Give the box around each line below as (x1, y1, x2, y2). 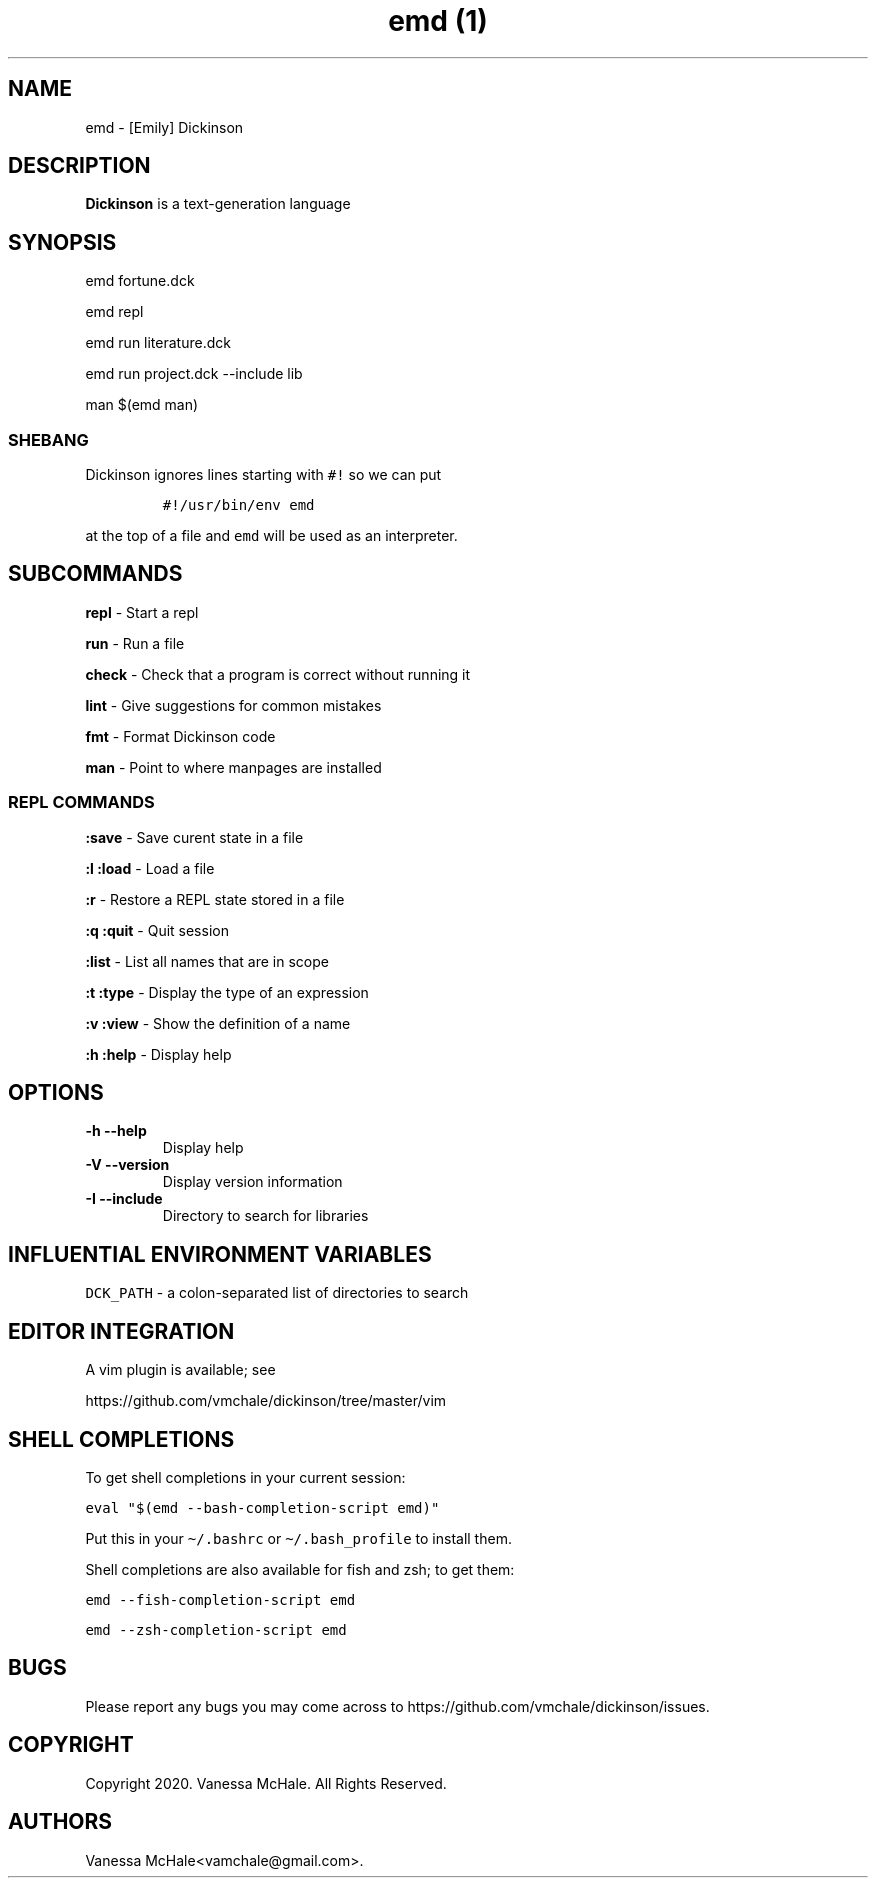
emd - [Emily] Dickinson (85, 118, 244, 136)
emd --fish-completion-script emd (85, 1592, 356, 1608)
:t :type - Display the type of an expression (85, 983, 369, 1001)
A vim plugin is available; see (85, 1361, 276, 1379)
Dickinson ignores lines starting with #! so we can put (85, 466, 442, 484)
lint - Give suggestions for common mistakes (85, 696, 382, 714)
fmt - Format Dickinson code (85, 727, 276, 745)
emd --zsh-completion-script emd (85, 1622, 347, 1638)
